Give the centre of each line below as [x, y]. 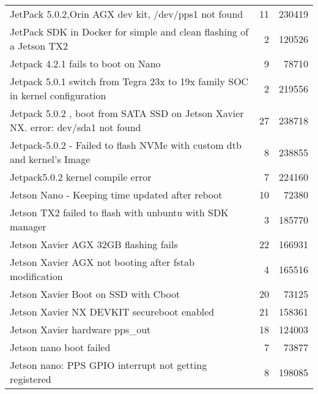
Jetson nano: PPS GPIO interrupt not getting [109, 365]
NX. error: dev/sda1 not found [76, 127]
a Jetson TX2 [39, 46]
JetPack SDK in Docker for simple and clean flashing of [129, 32]
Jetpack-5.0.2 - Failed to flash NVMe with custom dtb [126, 145]
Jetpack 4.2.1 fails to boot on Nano [85, 63]
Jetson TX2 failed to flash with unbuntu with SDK [119, 212]
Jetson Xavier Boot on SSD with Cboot [95, 294]
